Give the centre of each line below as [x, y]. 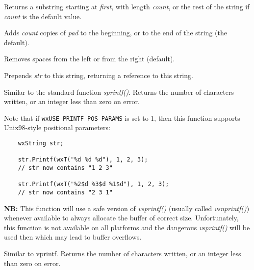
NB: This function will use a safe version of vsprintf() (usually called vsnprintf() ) [127, 208]
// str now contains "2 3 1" [65, 192]
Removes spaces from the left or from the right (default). [89, 59]
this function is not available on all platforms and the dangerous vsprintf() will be [127, 227]
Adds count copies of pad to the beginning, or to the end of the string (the [115, 33]
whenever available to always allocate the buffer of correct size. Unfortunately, [121, 218]
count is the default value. [43, 16]
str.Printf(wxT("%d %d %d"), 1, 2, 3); [83, 160]
